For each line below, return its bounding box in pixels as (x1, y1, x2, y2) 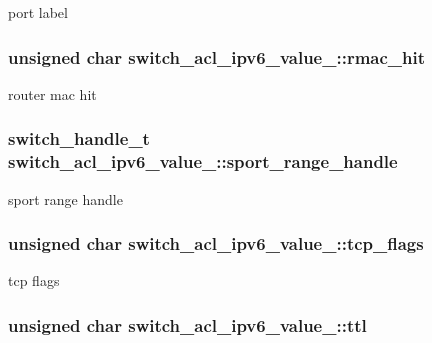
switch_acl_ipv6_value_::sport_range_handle (8, 149, 398, 174)
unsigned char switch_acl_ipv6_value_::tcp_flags (8, 231, 424, 256)
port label (8, 2, 68, 22)
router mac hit (8, 83, 97, 104)
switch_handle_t (8, 126, 150, 151)
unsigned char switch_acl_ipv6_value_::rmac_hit (8, 44, 426, 69)
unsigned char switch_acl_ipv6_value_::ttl (8, 312, 367, 337)
